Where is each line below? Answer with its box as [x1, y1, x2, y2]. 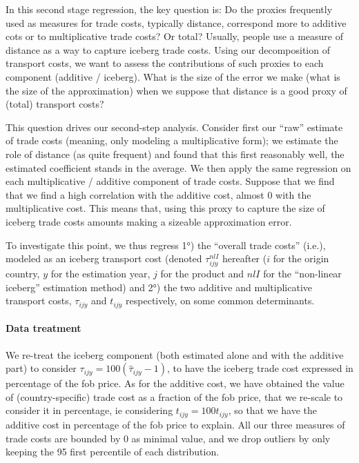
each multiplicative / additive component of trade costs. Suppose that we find [6, 174, 335, 188]
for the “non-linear [263, 266, 342, 281]
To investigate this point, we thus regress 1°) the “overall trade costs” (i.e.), [6, 237, 326, 252]
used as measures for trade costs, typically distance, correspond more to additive [6, 15, 347, 30]
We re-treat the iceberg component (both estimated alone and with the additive [6, 347, 344, 362]
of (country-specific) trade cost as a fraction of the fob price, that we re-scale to [6, 389, 343, 404]
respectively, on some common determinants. [126, 293, 315, 308]
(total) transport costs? [6, 97, 104, 111]
